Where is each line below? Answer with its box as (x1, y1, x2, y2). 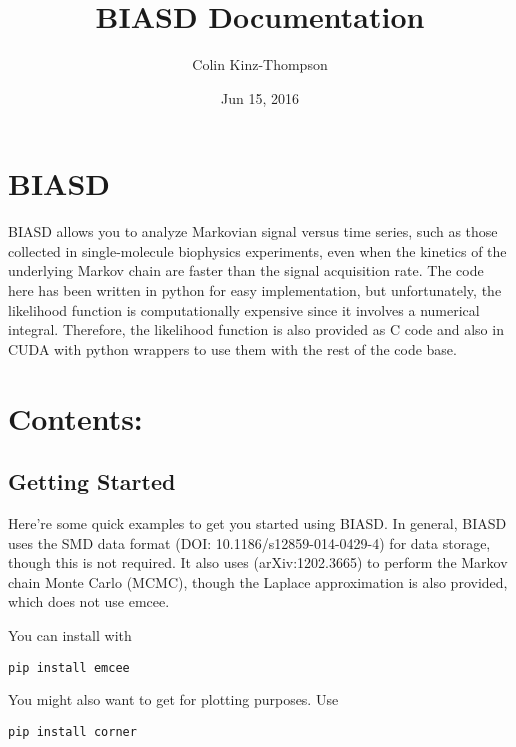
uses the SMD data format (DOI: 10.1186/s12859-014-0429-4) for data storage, (8, 532, 491, 553)
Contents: (8, 397, 143, 438)
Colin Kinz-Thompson (192, 54, 328, 75)
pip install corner (8, 724, 137, 739)
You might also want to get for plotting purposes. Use (8, 689, 339, 710)
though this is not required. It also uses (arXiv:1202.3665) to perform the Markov (8, 552, 508, 573)
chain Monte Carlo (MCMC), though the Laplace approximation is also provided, (8, 571, 508, 592)
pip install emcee (8, 660, 130, 675)
